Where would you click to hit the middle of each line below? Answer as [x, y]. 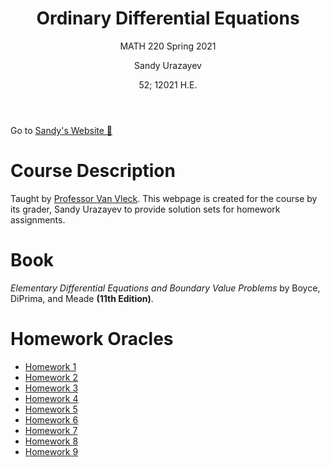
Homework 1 [50, 366]
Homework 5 [51, 409]
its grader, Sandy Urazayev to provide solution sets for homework [145, 209]
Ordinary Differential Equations [168, 18]
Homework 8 [51, 441]
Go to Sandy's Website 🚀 [61, 130]
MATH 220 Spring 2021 [168, 46]
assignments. [38, 219]
